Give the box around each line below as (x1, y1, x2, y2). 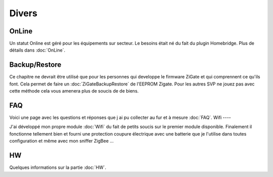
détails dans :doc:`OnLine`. (9, 47, 66, 53)
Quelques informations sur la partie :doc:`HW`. (9, 164, 106, 170)
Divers (9, 8, 37, 19)
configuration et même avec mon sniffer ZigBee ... (9, 138, 114, 144)
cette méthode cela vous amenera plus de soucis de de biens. (9, 88, 139, 94)
